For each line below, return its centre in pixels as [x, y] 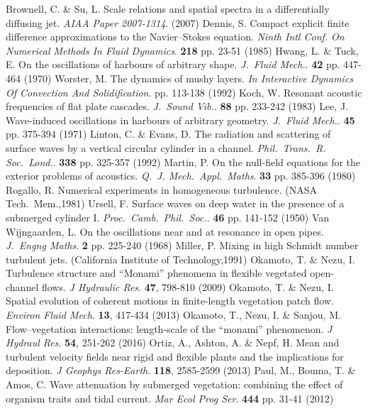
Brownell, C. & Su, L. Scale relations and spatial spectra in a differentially [168, 9]
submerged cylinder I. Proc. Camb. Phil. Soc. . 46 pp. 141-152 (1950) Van [168, 217]
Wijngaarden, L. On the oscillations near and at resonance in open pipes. [165, 231]
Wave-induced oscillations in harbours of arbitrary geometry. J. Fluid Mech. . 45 [180, 120]
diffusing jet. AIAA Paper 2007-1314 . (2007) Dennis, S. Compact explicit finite [178, 22]
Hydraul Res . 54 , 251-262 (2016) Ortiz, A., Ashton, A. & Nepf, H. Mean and [173, 342]
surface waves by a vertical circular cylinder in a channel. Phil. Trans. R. [166, 147]
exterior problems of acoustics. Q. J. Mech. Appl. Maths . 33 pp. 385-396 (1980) [181, 176]
